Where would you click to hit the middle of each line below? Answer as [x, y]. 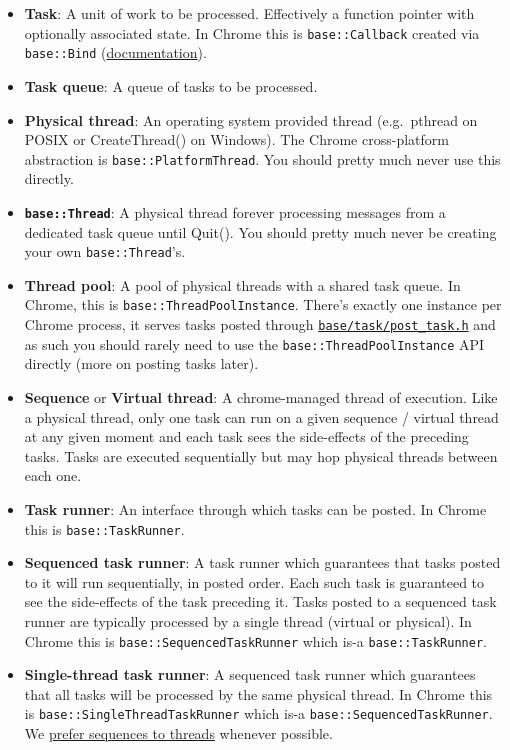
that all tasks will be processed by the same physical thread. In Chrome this [258, 693]
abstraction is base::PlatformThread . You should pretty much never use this [262, 158]
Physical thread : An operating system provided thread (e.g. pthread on [251, 119]
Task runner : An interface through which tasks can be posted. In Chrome [255, 508]
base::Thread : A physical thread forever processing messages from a [235, 211]
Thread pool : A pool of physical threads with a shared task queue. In [242, 284]
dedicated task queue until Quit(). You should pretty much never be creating [260, 231]
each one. [53, 475]
